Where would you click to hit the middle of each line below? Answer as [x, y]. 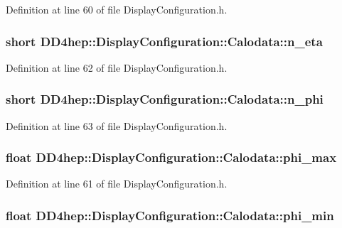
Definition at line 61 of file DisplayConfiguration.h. [117, 184]
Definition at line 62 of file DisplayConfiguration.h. [117, 67]
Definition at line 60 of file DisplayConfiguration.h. [117, 9]
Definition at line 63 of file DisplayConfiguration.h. [117, 125]
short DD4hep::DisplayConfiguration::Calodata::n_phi [165, 99]
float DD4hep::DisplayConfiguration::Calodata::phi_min [170, 215]
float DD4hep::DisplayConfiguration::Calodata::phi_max [171, 157]
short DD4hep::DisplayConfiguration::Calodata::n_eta [164, 41]
